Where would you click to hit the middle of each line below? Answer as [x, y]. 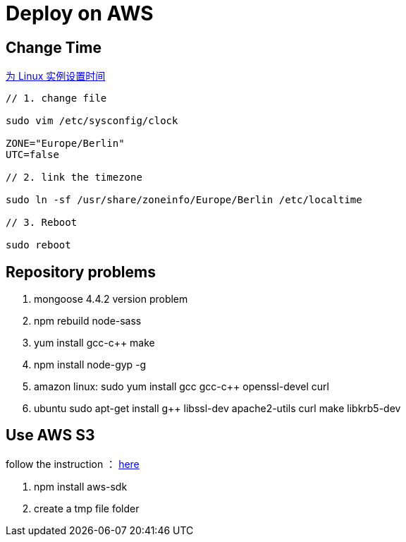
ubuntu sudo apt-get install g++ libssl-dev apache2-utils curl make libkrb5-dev [217, 409]
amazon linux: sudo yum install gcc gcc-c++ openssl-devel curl [182, 387]
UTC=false [32, 155]
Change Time [54, 47]
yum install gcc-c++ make [94, 343]
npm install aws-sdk [81, 486]
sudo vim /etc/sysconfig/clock [92, 121]
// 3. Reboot [42, 223]
